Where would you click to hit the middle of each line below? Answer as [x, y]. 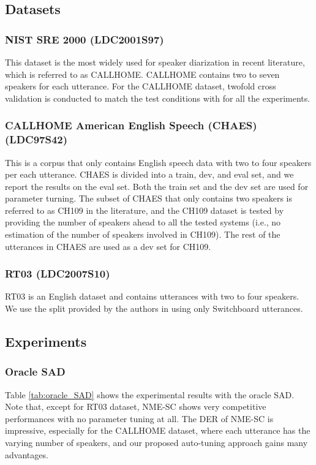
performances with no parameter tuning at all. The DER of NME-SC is [139, 418]
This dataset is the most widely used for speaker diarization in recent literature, [155, 62]
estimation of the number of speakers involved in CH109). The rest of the [143, 234]
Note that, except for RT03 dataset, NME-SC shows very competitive [136, 406]
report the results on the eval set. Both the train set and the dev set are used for [157, 186]
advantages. [27, 454]
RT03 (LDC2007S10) [58, 274]
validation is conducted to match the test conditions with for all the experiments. [158, 98]
